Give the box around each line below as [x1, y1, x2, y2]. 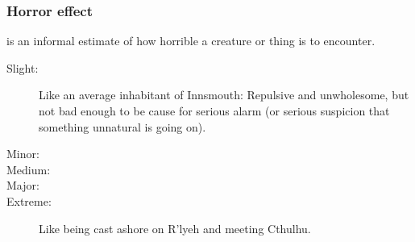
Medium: [6, 161, 51, 177]
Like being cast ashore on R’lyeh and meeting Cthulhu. [39, 219, 311, 236]
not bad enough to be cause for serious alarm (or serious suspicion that [39, 102, 390, 119]
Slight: [6, 59, 39, 76]
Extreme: [6, 192, 52, 209]
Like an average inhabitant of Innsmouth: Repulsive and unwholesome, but [39, 86, 409, 103]
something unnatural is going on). [39, 118, 206, 135]
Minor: [6, 145, 39, 162]
